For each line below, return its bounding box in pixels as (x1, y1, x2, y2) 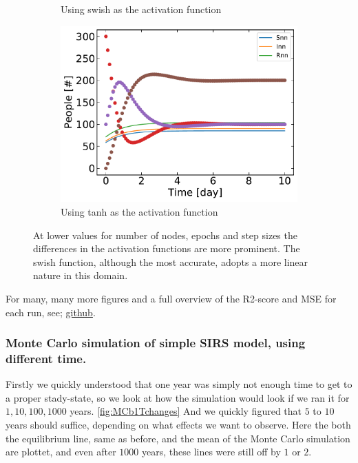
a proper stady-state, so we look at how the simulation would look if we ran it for (6, 390, 350, 404)
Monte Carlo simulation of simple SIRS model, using (6, 334, 306, 351)
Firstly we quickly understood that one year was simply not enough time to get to (6, 377, 352, 391)
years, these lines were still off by (142, 444, 281, 459)
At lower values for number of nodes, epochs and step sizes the (33, 227, 297, 242)
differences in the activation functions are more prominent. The (33, 241, 300, 256)
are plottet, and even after (6, 444, 116, 459)
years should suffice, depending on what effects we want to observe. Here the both (6, 418, 351, 432)
